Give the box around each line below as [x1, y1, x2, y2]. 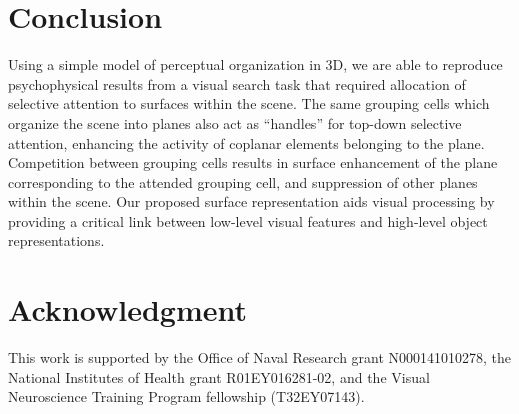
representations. [8, 230, 105, 251]
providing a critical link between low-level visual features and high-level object [8, 210, 488, 231]
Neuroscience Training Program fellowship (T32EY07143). [8, 386, 365, 407]
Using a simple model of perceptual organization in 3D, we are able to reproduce [8, 54, 503, 75]
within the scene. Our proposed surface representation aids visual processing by [8, 191, 495, 212]
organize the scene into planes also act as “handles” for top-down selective [8, 112, 462, 133]
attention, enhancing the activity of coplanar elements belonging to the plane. [8, 132, 485, 153]
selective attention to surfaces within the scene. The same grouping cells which [8, 93, 490, 114]
